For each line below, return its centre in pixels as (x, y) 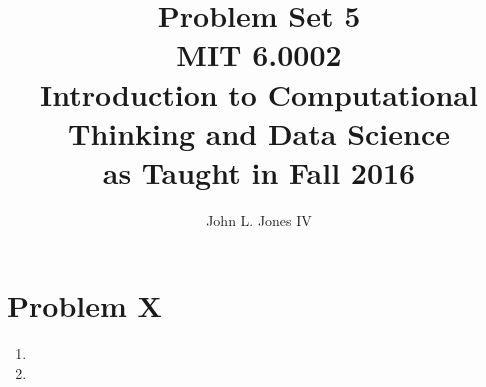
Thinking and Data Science (258, 132)
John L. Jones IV (259, 219)
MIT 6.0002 (259, 54)
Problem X (84, 305)
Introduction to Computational (259, 93)
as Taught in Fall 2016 (259, 171)
